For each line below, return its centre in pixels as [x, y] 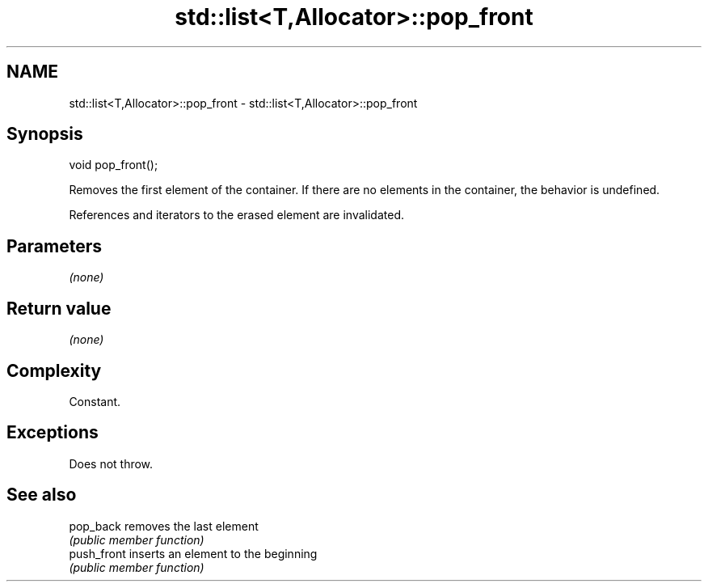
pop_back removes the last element [164, 526]
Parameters [54, 246]
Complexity [54, 370]
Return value [59, 308]
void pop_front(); [114, 165]
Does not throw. [111, 463]
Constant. [95, 401]
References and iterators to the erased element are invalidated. [237, 215]
